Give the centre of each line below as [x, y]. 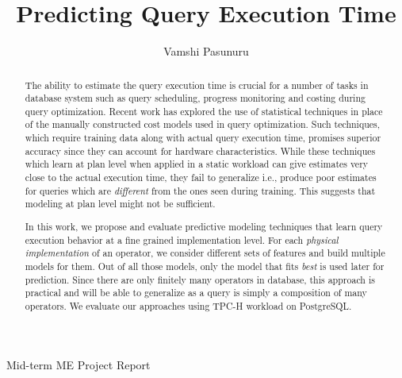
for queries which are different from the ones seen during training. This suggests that [200, 190]
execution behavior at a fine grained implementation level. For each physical [182, 239]
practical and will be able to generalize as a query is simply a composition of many [196, 293]
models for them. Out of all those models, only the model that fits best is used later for [205, 266]
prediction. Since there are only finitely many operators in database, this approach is [200, 279]
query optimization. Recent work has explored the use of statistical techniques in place [204, 111]
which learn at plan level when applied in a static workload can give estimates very [197, 164]
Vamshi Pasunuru [206, 51]
